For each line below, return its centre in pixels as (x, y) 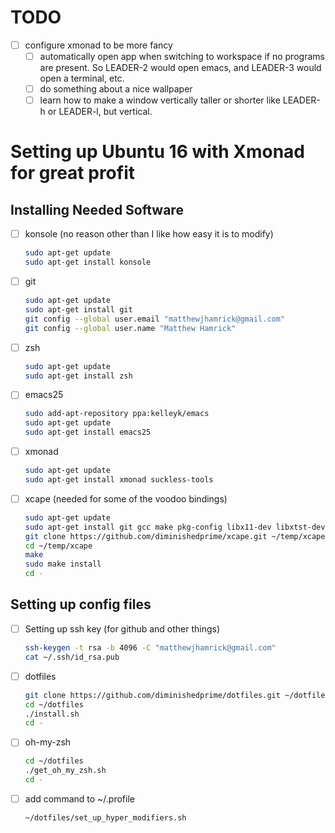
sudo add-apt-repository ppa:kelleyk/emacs (117, 414)
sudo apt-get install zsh (78, 376)
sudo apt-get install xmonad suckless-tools (119, 480)
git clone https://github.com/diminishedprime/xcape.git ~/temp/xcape (175, 536)
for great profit (73, 173)
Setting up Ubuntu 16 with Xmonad (157, 152)
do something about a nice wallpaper (116, 89)
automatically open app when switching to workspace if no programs (182, 56)
